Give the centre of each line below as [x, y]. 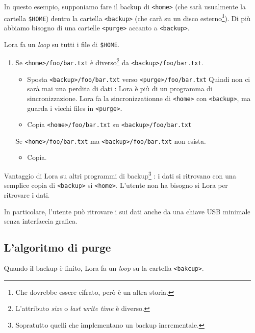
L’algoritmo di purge [58, 247]
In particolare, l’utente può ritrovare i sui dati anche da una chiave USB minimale [127, 211]
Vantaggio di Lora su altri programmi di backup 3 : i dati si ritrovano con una [120, 175]
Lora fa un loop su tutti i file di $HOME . [62, 44]
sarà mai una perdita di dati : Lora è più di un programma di [120, 89]
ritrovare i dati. [27, 194]
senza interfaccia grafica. [41, 221]
